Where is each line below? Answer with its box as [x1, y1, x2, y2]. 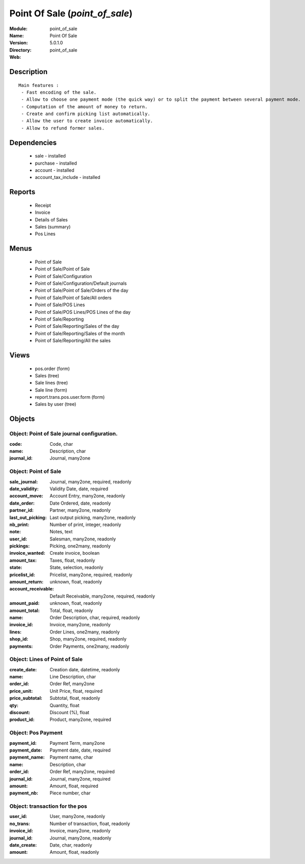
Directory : [9, 47, 32, 53]
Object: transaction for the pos [9, 803, 88, 810]
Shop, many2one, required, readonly [49, 636, 127, 642]
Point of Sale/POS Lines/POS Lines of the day [35, 309, 131, 315]
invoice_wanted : [9, 550, 45, 556]
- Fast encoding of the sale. [21, 89, 97, 95]
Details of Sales [35, 216, 68, 222]
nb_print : [9, 521, 30, 528]
